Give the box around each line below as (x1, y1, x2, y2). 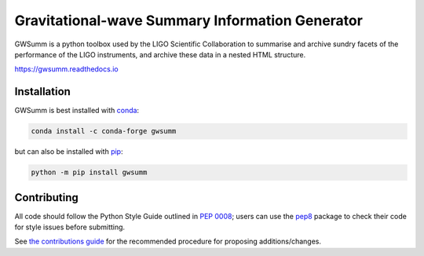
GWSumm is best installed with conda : (14, 106, 140, 115)
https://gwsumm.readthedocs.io (14, 64, 119, 74)
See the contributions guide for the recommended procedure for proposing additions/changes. (14, 236, 322, 247)
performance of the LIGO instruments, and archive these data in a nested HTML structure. (14, 49, 306, 59)
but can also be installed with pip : (14, 147, 123, 156)
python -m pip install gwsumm (31, 168, 148, 177)
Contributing (14, 191, 79, 204)
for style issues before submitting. (14, 222, 126, 232)
